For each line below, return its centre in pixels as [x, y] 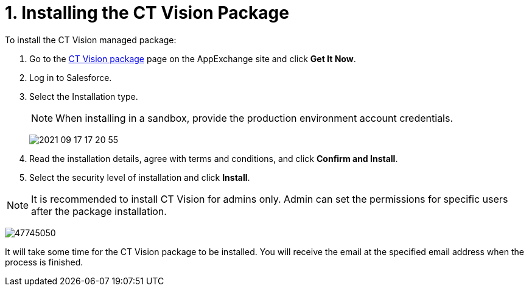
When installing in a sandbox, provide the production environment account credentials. [254, 118]
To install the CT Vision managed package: [91, 40]
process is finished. [44, 262]
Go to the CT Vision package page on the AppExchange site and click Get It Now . [193, 58]
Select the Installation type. [84, 96]
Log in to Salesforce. [71, 77]
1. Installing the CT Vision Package [147, 13]
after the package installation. [99, 211]
